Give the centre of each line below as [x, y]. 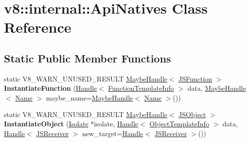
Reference [38, 27]
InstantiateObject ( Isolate [46, 124]
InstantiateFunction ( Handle [51, 88]
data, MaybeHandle [217, 88]
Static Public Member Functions [88, 58]
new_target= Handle [113, 133]
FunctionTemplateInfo [141, 88]
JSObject [192, 114]
